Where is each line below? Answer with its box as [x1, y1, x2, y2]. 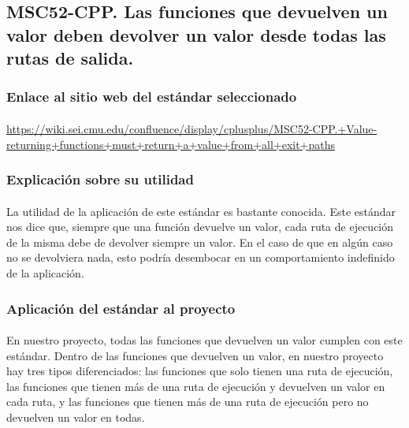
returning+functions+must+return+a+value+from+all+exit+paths [6, 136, 336, 152]
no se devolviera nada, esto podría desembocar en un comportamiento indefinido [6, 249, 395, 266]
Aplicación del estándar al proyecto [6, 298, 236, 318]
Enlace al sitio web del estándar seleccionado [6, 87, 297, 106]
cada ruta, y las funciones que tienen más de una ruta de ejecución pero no [6, 393, 369, 410]
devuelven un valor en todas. [6, 409, 145, 425]
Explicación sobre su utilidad [6, 169, 194, 189]
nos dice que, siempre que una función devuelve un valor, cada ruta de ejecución [6, 218, 394, 235]
